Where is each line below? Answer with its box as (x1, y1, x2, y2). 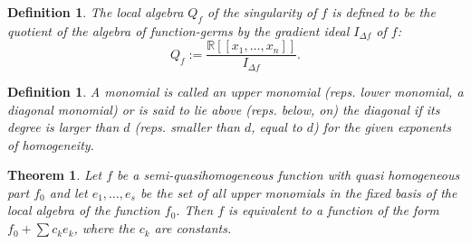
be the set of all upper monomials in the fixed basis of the (139, 183, 457, 202)
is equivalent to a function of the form (228, 201, 439, 220)
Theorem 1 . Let (7, 165, 102, 184)
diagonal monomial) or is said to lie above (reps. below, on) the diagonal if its (7, 99, 440, 118)
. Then (176, 201, 214, 220)
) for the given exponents (313, 117, 451, 136)
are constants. (154, 219, 232, 238)
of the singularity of (207, 3, 317, 21)
